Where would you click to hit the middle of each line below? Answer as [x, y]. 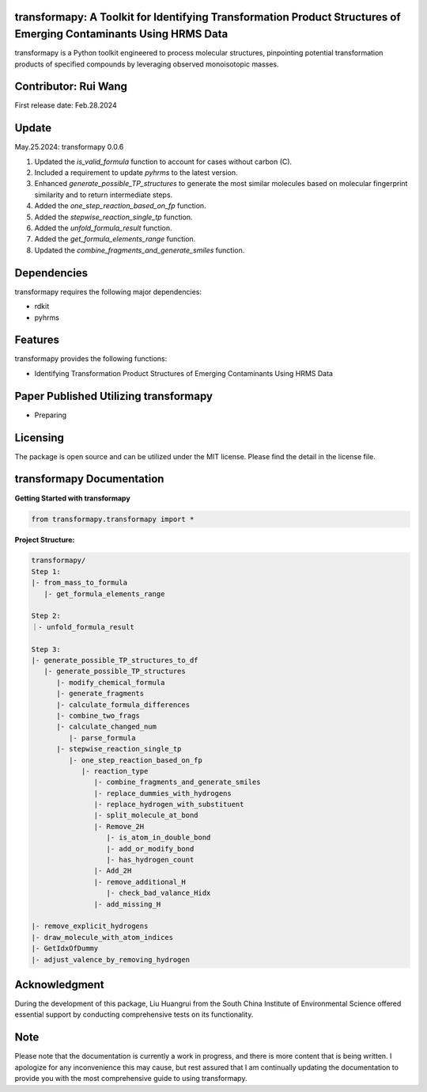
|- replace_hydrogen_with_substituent [169, 805]
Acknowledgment [59, 985]
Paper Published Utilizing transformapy [114, 396]
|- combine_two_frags [98, 715]
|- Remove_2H [119, 826]
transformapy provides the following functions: [91, 359]
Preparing [51, 415]
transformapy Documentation [89, 479]
